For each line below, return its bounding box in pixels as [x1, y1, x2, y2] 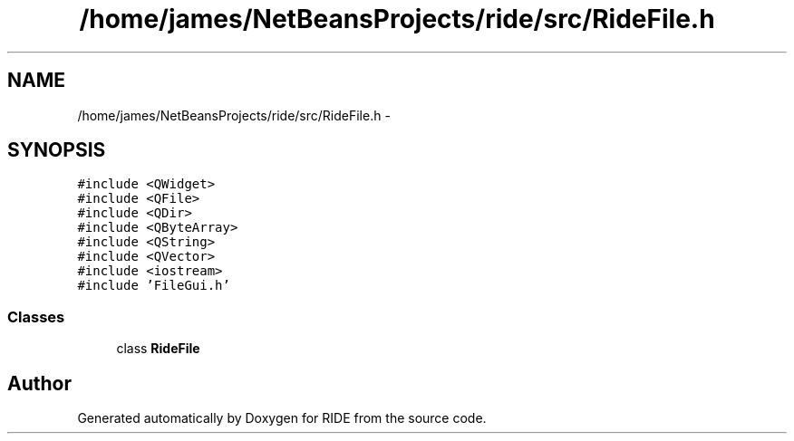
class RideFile [116, 340, 200, 357]
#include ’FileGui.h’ [77, 278, 230, 293]
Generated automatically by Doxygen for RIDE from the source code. [77, 410, 487, 427]
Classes [7, 307, 65, 326]
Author [7, 371, 72, 395]
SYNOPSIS [7, 139, 106, 162]
